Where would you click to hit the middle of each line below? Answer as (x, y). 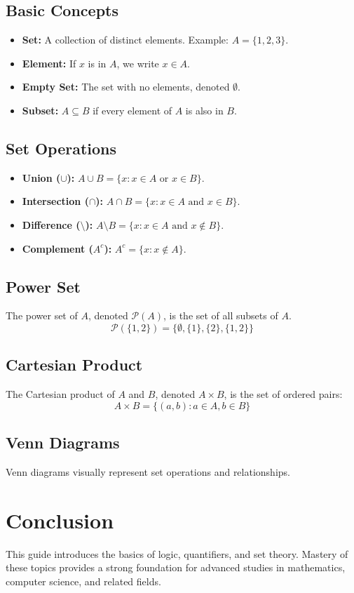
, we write (138, 63)
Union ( (41, 177)
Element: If (49, 63)
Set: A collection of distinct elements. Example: (125, 40)
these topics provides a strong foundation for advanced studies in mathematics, (176, 567)
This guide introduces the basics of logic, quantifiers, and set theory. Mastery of (177, 553)
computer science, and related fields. (83, 581)
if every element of (132, 110)
